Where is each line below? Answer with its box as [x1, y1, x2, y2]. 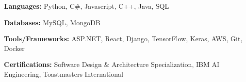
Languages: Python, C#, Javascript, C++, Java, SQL [4, 1, 169, 11]
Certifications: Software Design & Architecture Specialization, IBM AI [4, 59, 219, 69]
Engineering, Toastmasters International [4, 68, 123, 79]
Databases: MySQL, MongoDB [4, 17, 100, 27]
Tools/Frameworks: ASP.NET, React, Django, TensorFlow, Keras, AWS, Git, [4, 33, 243, 44]
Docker [4, 43, 25, 53]
